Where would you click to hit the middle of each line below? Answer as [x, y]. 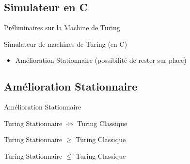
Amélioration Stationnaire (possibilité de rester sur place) [101, 60]
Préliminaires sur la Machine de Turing [62, 27]
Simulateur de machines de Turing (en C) [66, 44]
